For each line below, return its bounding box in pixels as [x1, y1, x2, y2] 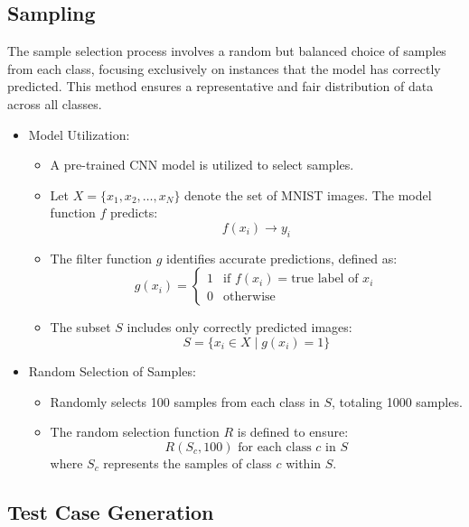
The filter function [50, 248, 153, 267]
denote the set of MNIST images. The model [184, 185, 432, 204]
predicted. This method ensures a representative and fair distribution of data [7, 77, 434, 96]
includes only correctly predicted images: [127, 318, 352, 337]
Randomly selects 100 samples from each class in [50, 392, 320, 411]
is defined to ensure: [237, 422, 349, 441]
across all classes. [7, 94, 102, 113]
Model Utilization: [28, 125, 130, 143]
